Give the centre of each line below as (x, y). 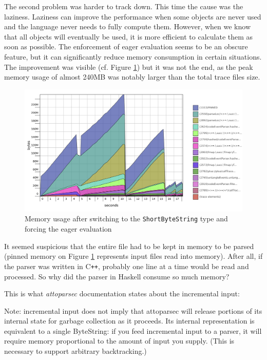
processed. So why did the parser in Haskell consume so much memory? (117, 276)
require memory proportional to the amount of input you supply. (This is (119, 341)
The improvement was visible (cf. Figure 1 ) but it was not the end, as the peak (129, 67)
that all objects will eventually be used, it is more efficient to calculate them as (129, 36)
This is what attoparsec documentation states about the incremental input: (122, 293)
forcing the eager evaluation (68, 229)
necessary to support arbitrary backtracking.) (75, 351)
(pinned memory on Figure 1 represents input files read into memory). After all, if (133, 256)
